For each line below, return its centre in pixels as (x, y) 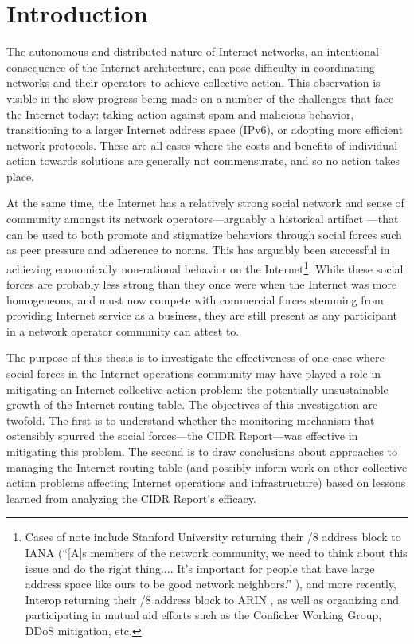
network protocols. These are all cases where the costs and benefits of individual (202, 145)
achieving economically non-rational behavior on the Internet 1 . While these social (205, 267)
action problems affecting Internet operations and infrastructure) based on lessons (206, 483)
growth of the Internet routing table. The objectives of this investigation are (192, 404)
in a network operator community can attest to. (123, 330)
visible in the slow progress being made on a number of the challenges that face (200, 98)
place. (20, 176)
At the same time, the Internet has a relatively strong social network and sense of (205, 203)
